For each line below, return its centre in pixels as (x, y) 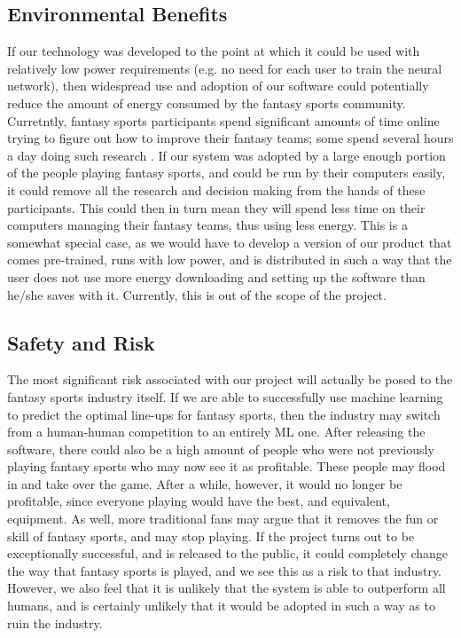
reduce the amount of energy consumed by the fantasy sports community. (207, 102)
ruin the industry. (55, 622)
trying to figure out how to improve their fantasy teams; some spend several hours (230, 138)
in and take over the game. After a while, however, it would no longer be (205, 483)
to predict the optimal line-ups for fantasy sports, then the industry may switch (224, 414)
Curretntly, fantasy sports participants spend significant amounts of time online (223, 120)
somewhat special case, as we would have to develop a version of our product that (230, 242)
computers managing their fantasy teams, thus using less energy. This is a (207, 225)
